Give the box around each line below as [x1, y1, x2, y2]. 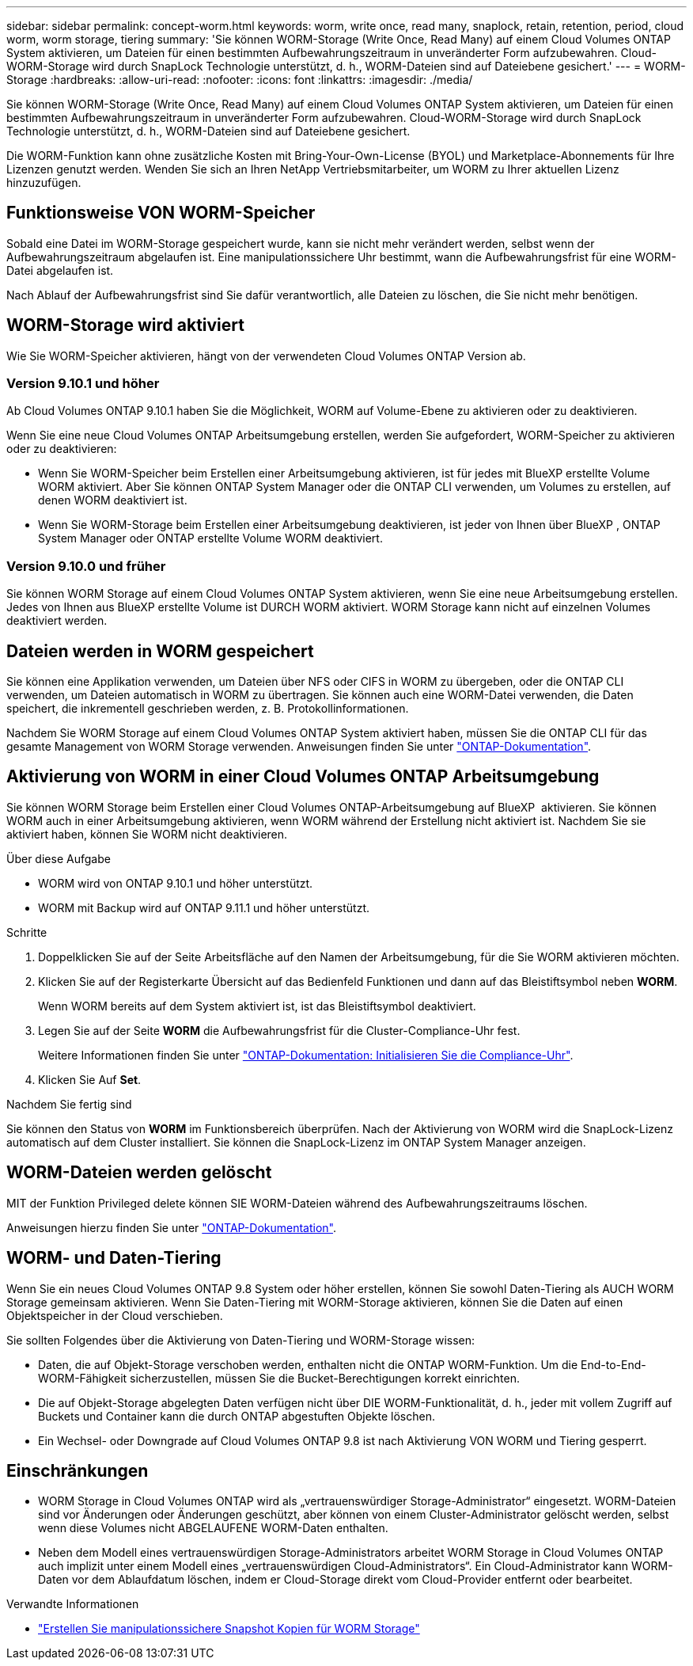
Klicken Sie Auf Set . [38, 1072, 142, 1086]
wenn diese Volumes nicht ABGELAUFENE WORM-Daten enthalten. [38, 1521, 388, 1535]
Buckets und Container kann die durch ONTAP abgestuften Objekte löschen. [38, 1409, 435, 1423]
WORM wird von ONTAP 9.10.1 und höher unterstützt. [38, 876, 313, 890]
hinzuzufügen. [6, 176, 81, 189]
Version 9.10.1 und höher [6, 375, 160, 392]
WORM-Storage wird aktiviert [6, 315, 244, 336]
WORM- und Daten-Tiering [6, 1248, 222, 1269]
